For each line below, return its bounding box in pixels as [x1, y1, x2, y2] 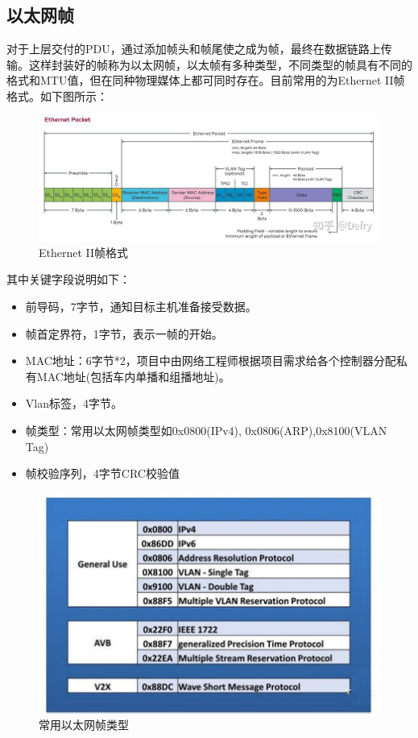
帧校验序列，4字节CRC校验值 [25, 465, 180, 482]
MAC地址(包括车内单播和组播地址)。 [36, 367, 230, 384]
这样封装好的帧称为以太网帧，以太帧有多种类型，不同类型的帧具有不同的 [28, 56, 412, 73]
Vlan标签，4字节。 [25, 395, 122, 412]
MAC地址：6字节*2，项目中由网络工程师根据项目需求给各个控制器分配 [25, 352, 396, 369]
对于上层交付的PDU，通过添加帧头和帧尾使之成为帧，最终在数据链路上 [6, 40, 381, 57]
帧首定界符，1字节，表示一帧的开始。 [25, 325, 223, 342]
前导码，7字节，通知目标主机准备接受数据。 [25, 298, 257, 315]
